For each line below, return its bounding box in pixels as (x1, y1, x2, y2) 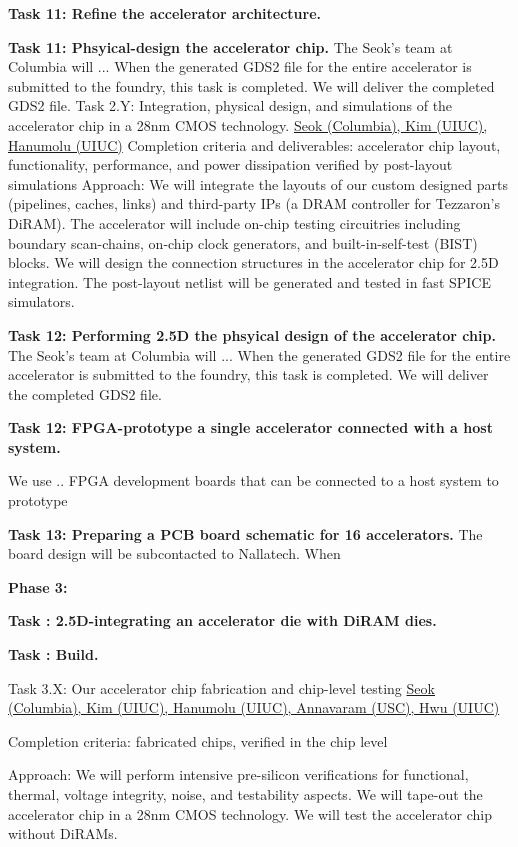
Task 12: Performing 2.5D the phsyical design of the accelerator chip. (8, 324, 496, 345)
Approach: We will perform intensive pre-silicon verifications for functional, (8, 764, 469, 785)
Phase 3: (8, 576, 68, 597)
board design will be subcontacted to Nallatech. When (8, 543, 341, 564)
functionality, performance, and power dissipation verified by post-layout (8, 154, 453, 175)
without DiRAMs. (8, 823, 118, 844)
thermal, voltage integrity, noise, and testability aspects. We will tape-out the (8, 784, 483, 804)
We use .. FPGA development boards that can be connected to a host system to (8, 470, 499, 491)
